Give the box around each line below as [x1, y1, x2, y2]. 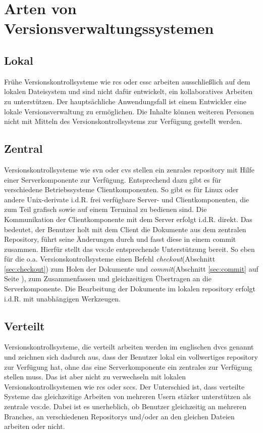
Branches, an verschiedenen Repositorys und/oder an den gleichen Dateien [4, 411, 235, 421]
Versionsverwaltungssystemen [4, 18, 214, 38]
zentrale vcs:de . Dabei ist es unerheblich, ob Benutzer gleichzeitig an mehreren [4, 401, 247, 412]
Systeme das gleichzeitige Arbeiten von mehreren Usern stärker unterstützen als [4, 391, 251, 402]
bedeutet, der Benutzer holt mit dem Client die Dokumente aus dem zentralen [4, 224, 246, 234]
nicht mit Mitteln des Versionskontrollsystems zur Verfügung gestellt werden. [4, 116, 242, 126]
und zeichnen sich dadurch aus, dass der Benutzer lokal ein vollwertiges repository [4, 352, 258, 362]
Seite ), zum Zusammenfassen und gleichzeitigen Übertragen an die [4, 273, 212, 284]
